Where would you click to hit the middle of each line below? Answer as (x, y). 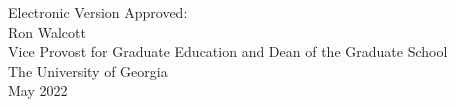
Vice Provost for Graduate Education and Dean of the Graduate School (228, 51)
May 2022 (38, 90)
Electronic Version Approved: (98, 12)
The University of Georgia (88, 70)
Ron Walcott (47, 31)
